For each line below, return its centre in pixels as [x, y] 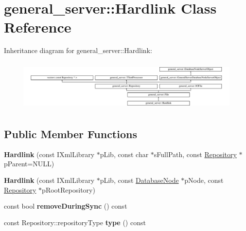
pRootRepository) [69, 189]
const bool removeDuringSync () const [66, 206]
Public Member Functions [70, 133]
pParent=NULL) [29, 164]
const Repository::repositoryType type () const [75, 222]
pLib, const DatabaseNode [139, 180]
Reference [38, 27]
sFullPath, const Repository [195, 154]
